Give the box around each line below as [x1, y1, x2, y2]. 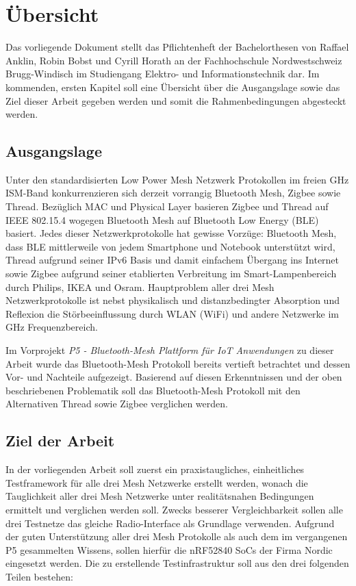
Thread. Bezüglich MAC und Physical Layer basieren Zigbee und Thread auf [5, 199, 329, 214]
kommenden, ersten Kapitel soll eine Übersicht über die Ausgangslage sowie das [5, 79, 340, 94]
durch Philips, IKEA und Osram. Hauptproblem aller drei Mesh [5, 279, 275, 294]
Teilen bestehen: [5, 569, 73, 583]
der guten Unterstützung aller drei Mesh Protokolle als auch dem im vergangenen [5, 529, 348, 544]
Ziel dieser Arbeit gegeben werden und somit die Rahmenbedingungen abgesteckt [5, 93, 346, 107]
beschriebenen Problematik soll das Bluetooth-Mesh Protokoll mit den [5, 383, 301, 397]
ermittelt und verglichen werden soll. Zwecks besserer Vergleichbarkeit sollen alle [5, 502, 343, 516]
